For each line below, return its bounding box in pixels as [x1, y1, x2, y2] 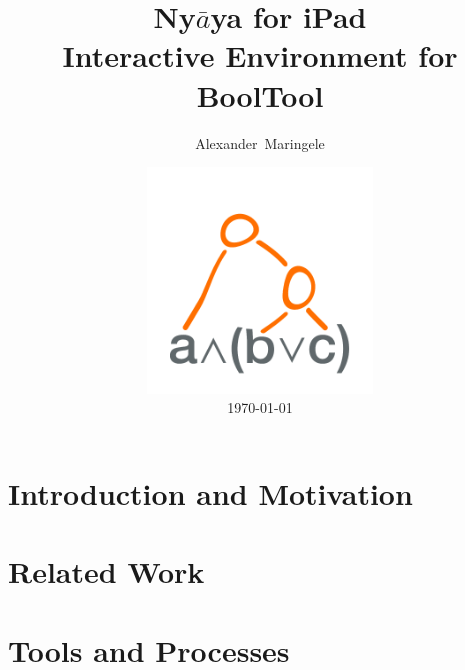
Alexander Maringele [195, 132, 325, 153]
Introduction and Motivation [8, 473, 413, 514]
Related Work [8, 551, 205, 592]
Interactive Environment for [62, 35, 458, 76]
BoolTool [196, 74, 324, 115]
